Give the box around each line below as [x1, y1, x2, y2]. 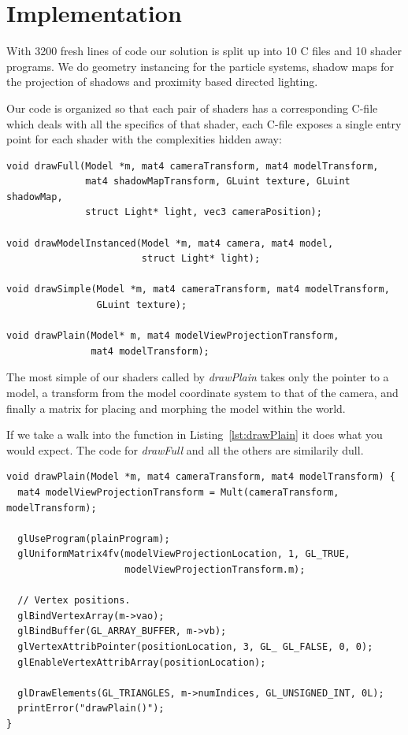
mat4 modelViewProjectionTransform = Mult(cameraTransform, [17, 486, 339, 498]
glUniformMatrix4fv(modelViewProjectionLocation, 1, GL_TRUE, [17, 548, 351, 560]
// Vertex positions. [17, 595, 131, 607]
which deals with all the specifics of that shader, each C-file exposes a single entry [6, 115, 402, 132]
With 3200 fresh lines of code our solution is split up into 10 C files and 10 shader [6, 43, 402, 59]
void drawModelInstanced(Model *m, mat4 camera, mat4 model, [6, 237, 334, 249]
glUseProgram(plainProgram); [17, 533, 170, 544]
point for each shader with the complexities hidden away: [6, 131, 282, 147]
